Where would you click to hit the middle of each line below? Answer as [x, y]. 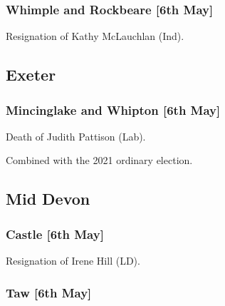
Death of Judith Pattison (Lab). [76, 136]
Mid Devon [48, 199]
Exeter [31, 75]
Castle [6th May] [55, 234]
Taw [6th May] [49, 292]
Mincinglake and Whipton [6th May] [113, 109]
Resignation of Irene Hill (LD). [73, 260]
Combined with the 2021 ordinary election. [99, 160]
